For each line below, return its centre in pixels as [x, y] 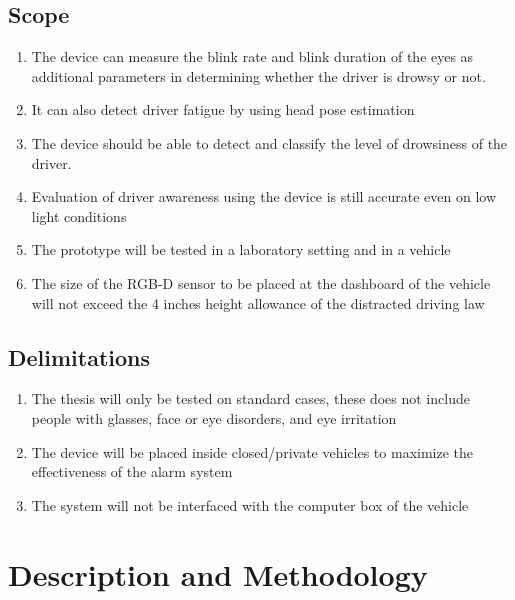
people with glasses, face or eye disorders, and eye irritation [214, 417]
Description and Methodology [218, 573]
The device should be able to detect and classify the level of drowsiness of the [269, 142]
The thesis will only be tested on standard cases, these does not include [250, 398]
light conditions [79, 215]
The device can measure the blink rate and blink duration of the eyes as [252, 56]
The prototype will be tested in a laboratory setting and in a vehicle [241, 249]
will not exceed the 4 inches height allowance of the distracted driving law [258, 302]
